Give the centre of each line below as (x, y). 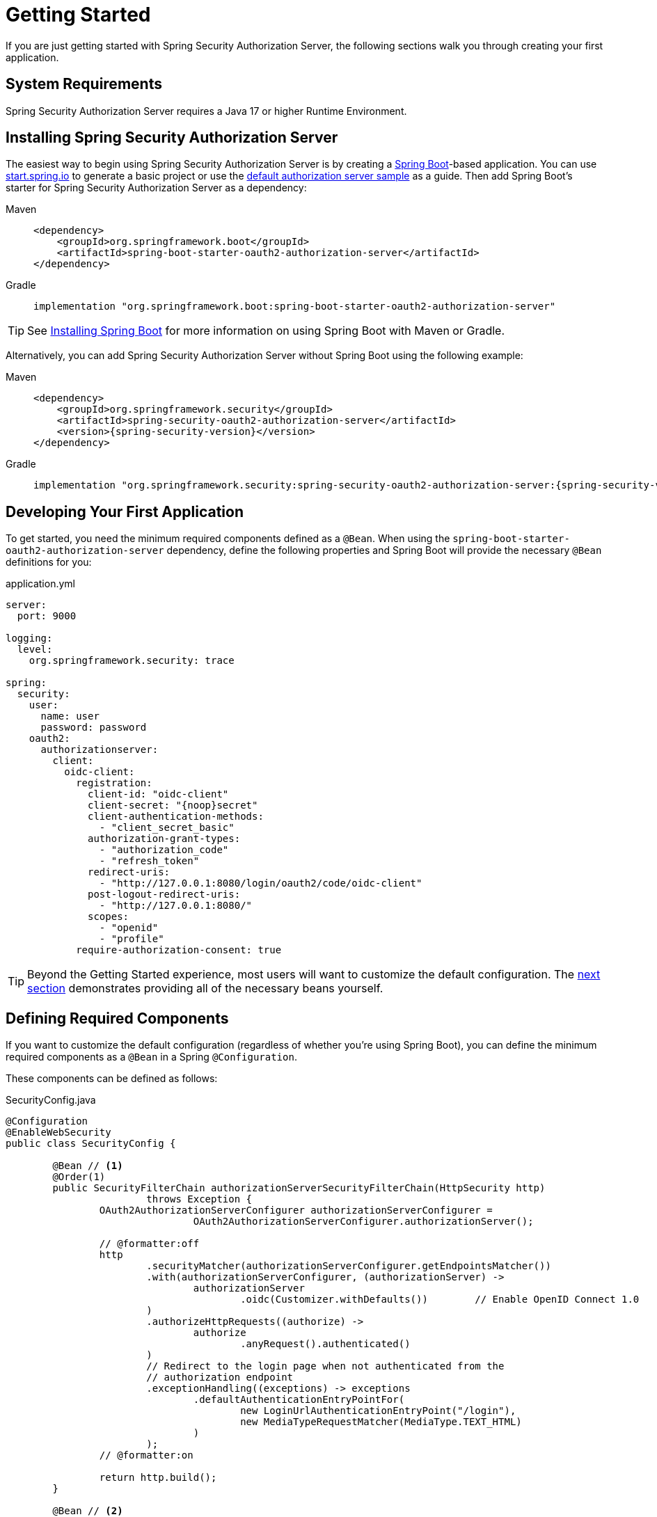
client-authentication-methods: (176, 817)
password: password (94, 728)
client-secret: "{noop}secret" (173, 805)
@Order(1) (79, 1177)
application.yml (40, 584)
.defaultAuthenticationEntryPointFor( (299, 1400)
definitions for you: (49, 562)
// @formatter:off (149, 1244)
